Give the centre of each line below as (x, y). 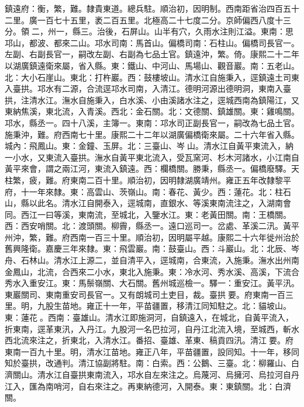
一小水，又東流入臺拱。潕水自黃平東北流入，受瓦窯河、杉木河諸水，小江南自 (152, 157)
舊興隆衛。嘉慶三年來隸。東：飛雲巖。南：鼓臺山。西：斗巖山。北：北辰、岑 (152, 248)
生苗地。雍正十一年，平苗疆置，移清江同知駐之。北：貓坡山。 (172, 306)
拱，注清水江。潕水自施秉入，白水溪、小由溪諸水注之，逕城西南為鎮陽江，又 (152, 100)
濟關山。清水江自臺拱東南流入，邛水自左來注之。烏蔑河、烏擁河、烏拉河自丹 (152, 374)
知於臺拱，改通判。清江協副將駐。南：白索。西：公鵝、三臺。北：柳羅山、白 (152, 363)
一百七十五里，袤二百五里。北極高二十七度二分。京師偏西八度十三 (164, 20)
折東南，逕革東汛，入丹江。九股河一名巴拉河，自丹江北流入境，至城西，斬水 (152, 328)
